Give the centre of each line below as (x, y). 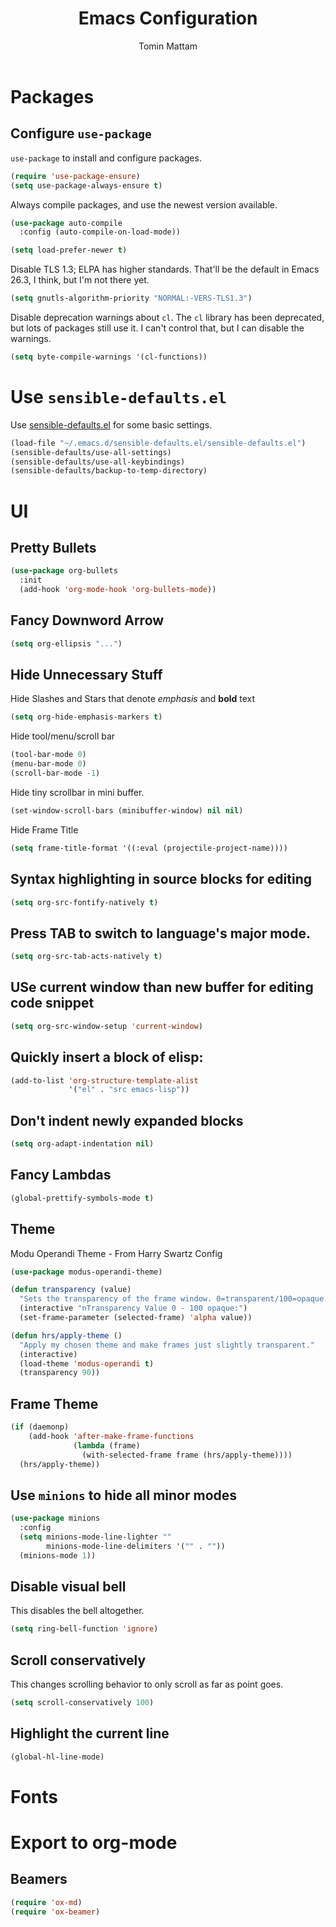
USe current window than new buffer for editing (162, 987)
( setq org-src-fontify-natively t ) (84, 902)
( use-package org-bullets (64, 571)
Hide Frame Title (44, 829)
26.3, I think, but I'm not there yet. (80, 280)
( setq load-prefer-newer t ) (69, 250)
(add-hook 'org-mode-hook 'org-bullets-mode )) (118, 590)
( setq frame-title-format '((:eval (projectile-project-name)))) (149, 848)
